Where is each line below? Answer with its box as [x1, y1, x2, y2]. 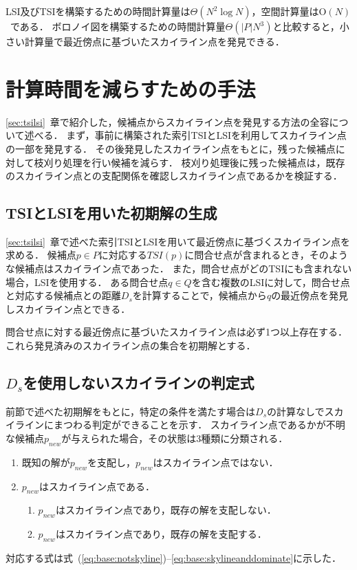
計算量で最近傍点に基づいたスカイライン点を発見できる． [24, 34, 285, 48]
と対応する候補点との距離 [6, 288, 121, 303]
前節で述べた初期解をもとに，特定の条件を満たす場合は [6, 404, 256, 418]
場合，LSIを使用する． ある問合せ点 [6, 274, 169, 289]
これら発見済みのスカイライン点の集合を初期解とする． [6, 338, 256, 353]
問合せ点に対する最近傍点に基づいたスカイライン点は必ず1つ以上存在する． [6, 325, 347, 339]
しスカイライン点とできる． [6, 301, 131, 316]
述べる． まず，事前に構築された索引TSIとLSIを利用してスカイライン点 [24, 128, 347, 142]
